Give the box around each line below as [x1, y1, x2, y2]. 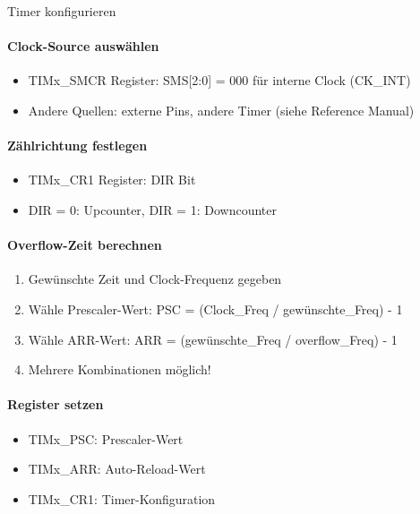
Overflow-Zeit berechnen [7, 236, 162, 254]
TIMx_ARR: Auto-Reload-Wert [28, 459, 206, 478]
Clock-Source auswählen [7, 37, 159, 56]
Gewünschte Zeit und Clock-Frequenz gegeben [28, 270, 282, 288]
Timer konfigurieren [7, 2, 116, 20]
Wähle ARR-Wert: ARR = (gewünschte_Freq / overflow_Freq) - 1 [28, 330, 398, 348]
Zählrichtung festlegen [7, 136, 148, 155]
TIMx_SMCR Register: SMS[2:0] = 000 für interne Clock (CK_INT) [28, 71, 411, 90]
